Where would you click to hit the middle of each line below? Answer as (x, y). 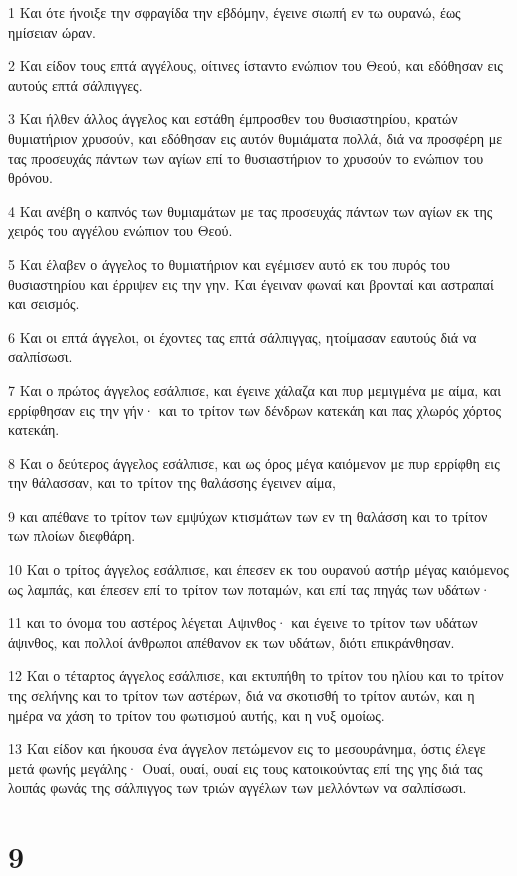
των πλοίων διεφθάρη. (72, 535)
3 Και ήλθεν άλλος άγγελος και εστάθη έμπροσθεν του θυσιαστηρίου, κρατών (233, 118)
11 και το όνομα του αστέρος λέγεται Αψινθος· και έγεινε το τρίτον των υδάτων (243, 622)
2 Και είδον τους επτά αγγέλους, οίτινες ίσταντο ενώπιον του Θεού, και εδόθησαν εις (255, 65)
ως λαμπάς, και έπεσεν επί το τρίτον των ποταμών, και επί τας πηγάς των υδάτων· (249, 588)
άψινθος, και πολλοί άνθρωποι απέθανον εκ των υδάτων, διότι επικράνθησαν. (231, 641)
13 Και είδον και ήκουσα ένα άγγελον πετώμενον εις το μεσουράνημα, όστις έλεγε (247, 748)
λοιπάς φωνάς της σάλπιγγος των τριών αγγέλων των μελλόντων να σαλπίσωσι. (237, 787)
